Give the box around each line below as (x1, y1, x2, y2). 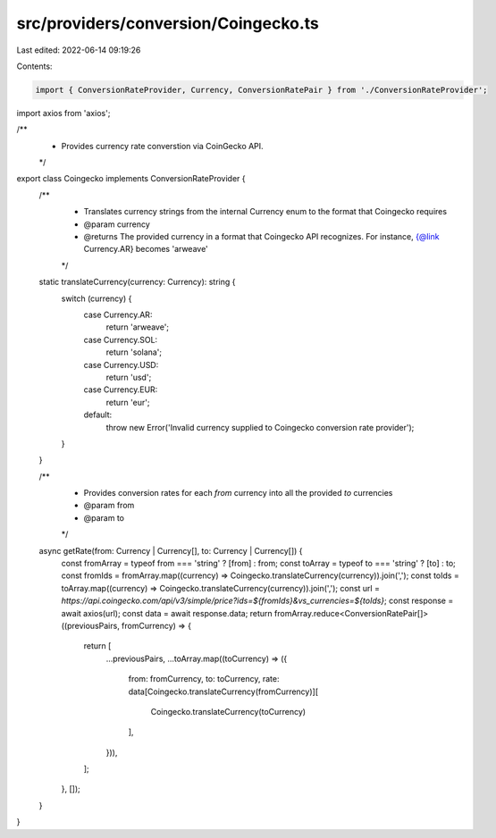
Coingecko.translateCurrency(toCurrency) (150, 706, 307, 716)
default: (83, 409, 113, 420)
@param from (83, 500, 135, 511)
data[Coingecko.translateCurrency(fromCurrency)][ (128, 686, 319, 697)
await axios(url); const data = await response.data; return (61, 608, 273, 618)
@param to (83, 512, 125, 523)
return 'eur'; (105, 397, 150, 407)
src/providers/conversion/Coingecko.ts (16, 13, 319, 33)
